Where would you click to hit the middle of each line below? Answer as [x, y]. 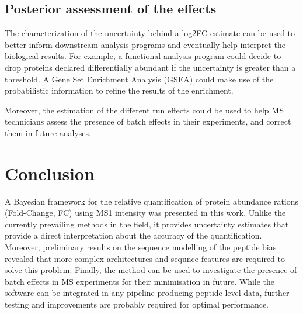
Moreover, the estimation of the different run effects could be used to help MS [144, 110]
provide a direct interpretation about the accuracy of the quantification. [133, 235]
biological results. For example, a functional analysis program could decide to [143, 56]
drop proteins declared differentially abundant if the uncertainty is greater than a [150, 67]
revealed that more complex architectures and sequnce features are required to [145, 258]
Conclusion [50, 173]
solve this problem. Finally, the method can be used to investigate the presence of [151, 270]
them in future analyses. [48, 132]
